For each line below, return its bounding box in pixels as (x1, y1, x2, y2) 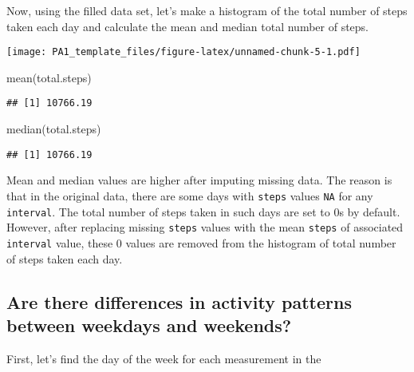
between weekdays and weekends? (6, 312, 292, 337)
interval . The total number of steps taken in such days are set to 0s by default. (6, 203, 400, 220)
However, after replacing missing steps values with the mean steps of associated (6, 219, 404, 235)
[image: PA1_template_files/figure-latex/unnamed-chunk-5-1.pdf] (6, 46, 361, 58)
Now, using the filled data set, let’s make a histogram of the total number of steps (6, 2, 408, 18)
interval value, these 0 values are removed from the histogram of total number (6, 234, 396, 251)
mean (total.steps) (6, 69, 92, 85)
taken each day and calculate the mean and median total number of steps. (6, 18, 369, 34)
